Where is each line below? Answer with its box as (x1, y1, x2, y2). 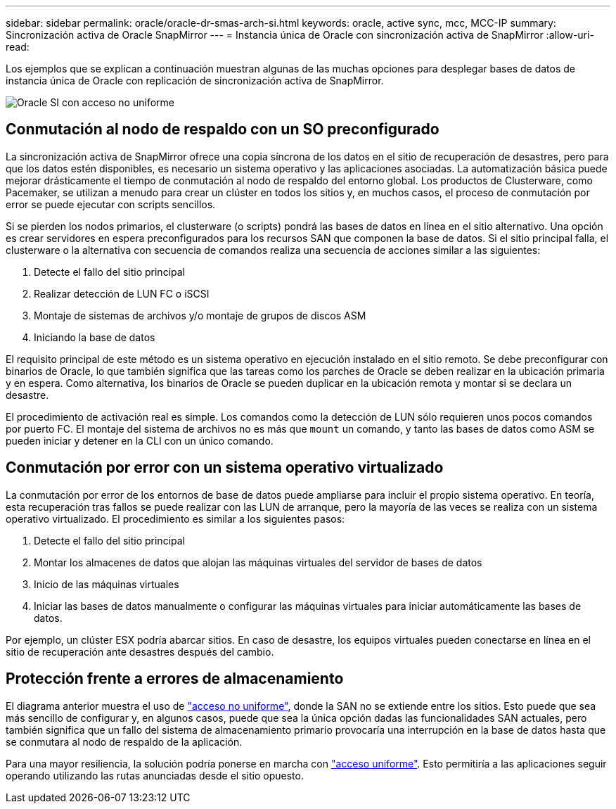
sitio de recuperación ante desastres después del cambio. (6, 645, 274, 658)
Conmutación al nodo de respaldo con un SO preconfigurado (6, 120, 439, 139)
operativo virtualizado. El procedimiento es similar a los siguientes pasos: (6, 512, 345, 525)
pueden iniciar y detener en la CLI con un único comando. (6, 434, 274, 447)
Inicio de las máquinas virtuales (34, 578, 179, 590)
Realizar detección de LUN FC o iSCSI (34, 287, 210, 300)
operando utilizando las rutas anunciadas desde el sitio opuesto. (6, 769, 304, 782)
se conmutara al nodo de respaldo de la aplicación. (6, 735, 243, 748)
